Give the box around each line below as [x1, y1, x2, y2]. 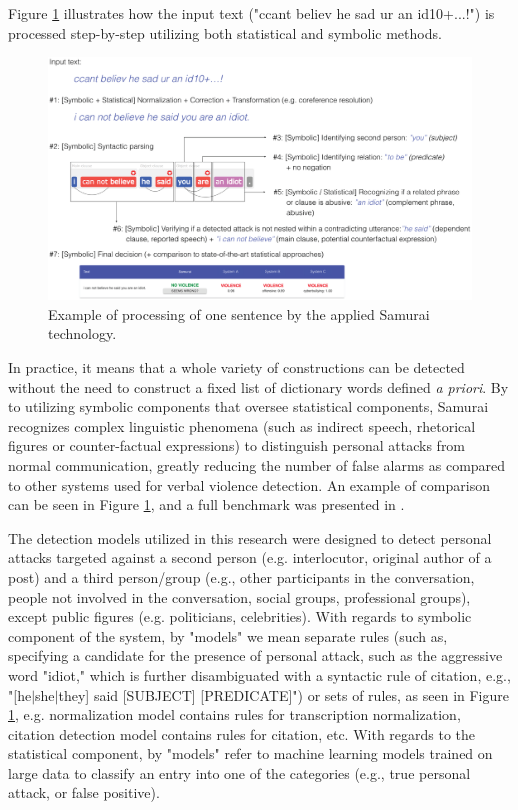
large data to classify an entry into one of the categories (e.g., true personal [8, 762, 471, 783]
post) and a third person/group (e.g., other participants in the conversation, [8, 566, 475, 587]
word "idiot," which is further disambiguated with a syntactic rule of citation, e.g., [8, 664, 511, 685]
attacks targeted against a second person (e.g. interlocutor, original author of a [8, 547, 492, 568]
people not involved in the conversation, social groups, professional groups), [8, 586, 471, 607]
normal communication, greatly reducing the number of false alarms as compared [8, 454, 506, 475]
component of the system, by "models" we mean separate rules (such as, [8, 625, 448, 646]
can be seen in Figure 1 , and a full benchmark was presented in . [8, 494, 405, 515]
